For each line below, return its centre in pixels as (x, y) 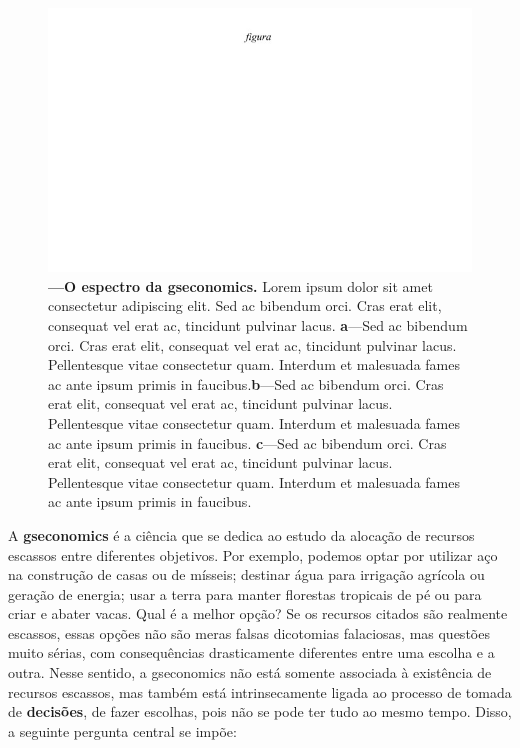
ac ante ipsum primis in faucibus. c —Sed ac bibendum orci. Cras (247, 442)
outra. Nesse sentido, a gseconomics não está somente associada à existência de (250, 672)
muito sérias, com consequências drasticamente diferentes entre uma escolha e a (251, 652)
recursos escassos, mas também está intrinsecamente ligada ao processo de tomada (260, 691)
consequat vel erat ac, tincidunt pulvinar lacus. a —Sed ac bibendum (258, 324)
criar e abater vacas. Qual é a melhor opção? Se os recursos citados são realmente (258, 613)
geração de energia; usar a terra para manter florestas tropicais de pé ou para (245, 593)
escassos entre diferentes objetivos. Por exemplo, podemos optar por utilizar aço (253, 554)
